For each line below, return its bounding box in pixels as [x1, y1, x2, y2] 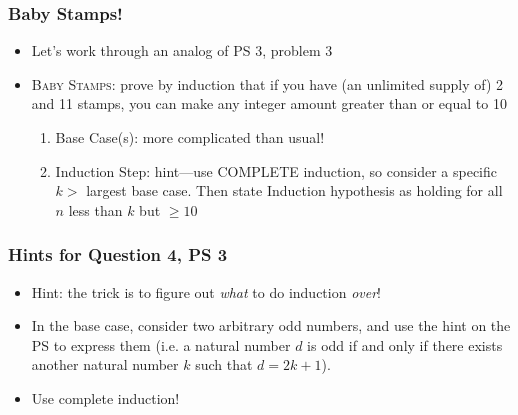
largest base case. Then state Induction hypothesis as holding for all [86, 180, 503, 201]
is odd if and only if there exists [307, 334, 503, 355]
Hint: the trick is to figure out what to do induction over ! [31, 281, 381, 302]
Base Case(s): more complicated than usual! [55, 127, 325, 147]
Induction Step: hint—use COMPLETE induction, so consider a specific [55, 160, 497, 181]
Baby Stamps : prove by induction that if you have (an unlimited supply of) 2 [31, 73, 504, 94]
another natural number [31, 354, 179, 375]
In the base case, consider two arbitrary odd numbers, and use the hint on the [31, 315, 511, 336]
